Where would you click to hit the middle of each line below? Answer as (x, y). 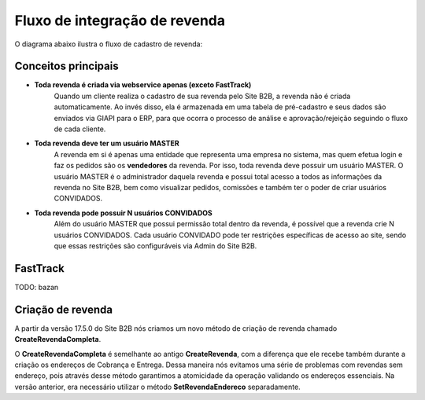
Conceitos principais (67, 66)
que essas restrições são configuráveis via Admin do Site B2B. (155, 246)
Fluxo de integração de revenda (120, 20)
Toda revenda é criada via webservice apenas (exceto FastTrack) (143, 85)
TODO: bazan (37, 287)
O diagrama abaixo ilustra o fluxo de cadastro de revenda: (109, 44)
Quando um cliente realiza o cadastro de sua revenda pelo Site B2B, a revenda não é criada (202, 96)
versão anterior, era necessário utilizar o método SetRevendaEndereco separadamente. (157, 387)
